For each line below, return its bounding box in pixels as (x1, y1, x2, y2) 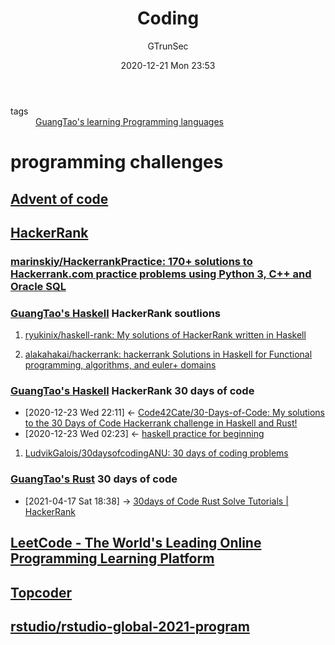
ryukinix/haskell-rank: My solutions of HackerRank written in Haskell (24, 329, 307, 341)
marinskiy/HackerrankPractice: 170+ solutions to (10, 254, 253, 268)
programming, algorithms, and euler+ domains (24, 359, 217, 371)
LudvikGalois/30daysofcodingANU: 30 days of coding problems (24, 447, 289, 459)
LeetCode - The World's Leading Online (10, 535, 262, 552)
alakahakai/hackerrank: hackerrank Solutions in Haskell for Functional (24, 348, 313, 361)
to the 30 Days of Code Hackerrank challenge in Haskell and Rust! (24, 417, 298, 429)
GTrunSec (147, 40, 189, 52)
